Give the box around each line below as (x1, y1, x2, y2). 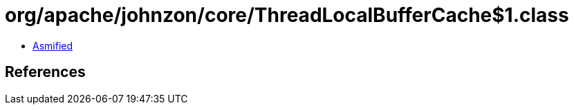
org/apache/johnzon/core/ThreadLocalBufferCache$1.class (5, 3, 569, 27)
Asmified (33, 39, 73, 52)
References (5, 63, 86, 81)
